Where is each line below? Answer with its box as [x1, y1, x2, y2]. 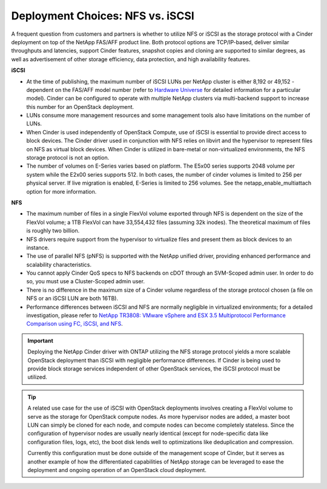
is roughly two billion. [26, 227, 80, 234]
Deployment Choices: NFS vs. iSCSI [11, 9, 195, 22]
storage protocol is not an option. [26, 154, 110, 162]
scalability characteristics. [26, 261, 92, 268]
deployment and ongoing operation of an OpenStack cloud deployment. [27, 466, 207, 473]
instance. [26, 244, 50, 251]
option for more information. [26, 188, 97, 195]
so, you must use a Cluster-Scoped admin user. [26, 278, 145, 285]
